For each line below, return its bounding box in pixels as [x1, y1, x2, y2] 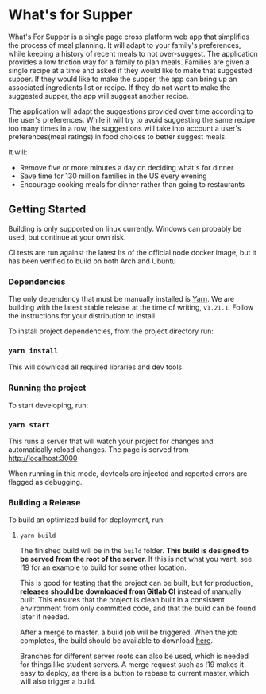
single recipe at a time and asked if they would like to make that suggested [8, 65, 253, 75]
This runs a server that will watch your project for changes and [8, 436, 214, 446]
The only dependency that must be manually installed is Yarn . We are [8, 294, 235, 304]
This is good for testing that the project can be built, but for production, [19, 579, 253, 588]
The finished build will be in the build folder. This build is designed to [19, 546, 249, 556]
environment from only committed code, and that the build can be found [19, 603, 256, 614]
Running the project [8, 382, 87, 393]
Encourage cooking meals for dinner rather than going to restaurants [19, 179, 245, 189]
